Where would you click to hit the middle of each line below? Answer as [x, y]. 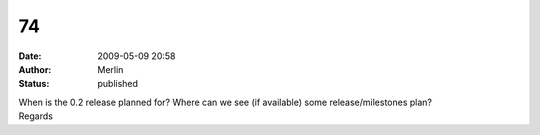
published [118, 84]
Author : [35, 69]
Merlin [110, 69]
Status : [34, 84]
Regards [36, 116]
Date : [30, 56]
